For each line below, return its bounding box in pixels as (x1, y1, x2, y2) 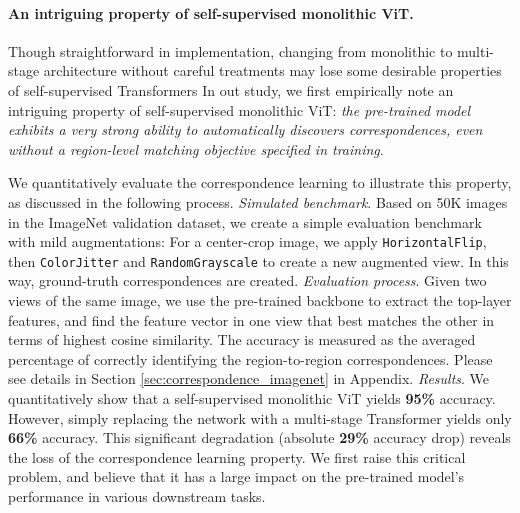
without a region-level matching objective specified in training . (8, 138, 384, 159)
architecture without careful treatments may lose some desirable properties (43, 60, 502, 81)
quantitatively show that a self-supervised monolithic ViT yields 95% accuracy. (8, 388, 496, 409)
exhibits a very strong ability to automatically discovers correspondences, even (8, 119, 483, 140)
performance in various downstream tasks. (8, 485, 266, 506)
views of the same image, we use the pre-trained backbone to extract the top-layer (8, 290, 512, 311)
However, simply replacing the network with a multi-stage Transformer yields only (8, 407, 512, 428)
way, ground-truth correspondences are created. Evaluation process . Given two (8, 270, 487, 291)
